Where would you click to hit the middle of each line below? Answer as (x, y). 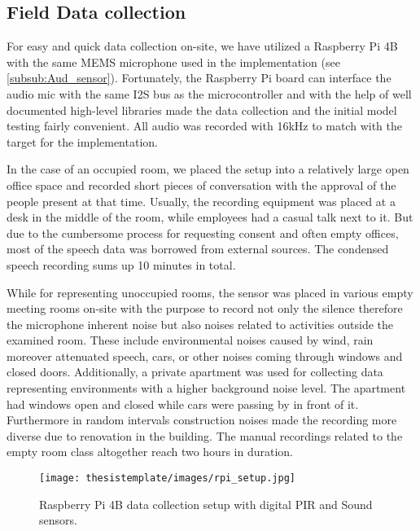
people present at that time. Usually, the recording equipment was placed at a (201, 201)
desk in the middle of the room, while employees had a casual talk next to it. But (210, 217)
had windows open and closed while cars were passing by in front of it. (183, 404)
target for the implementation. (82, 141)
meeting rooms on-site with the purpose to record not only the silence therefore (205, 308)
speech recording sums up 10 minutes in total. (121, 264)
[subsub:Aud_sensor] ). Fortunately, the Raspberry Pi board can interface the (199, 78)
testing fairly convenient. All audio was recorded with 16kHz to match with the (204, 126)
